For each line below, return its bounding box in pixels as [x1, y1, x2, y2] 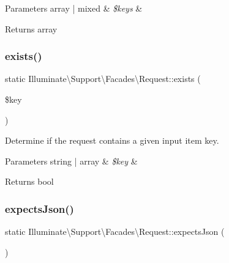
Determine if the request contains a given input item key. [5, 134, 219, 147]
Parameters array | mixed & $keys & [5, 2, 143, 14]
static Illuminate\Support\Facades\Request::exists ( [5, 72, 201, 85]
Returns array [5, 22, 58, 35]
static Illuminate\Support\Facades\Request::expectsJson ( [5, 225, 225, 238]
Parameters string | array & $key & [5, 154, 138, 167]
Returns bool [5, 175, 54, 188]
